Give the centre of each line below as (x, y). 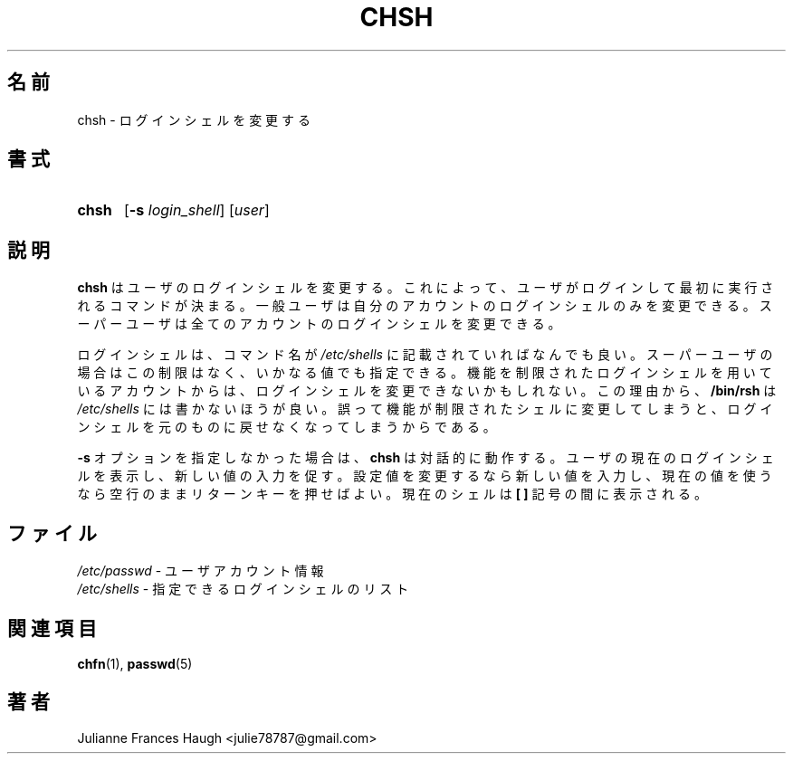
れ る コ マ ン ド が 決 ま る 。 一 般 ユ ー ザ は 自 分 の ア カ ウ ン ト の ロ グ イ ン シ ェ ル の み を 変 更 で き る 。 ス (425, 306)
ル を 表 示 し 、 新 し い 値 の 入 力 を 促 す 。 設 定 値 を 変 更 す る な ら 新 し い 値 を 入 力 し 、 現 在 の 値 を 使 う (425, 476)
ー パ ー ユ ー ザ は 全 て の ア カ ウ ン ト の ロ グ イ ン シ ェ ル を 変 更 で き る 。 (319, 324)
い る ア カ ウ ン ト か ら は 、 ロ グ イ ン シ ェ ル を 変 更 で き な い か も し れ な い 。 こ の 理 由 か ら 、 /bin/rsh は (427, 391)
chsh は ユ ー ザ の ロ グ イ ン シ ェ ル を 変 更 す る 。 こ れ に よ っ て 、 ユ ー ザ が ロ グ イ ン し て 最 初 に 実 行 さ (425, 288)
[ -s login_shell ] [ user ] (196, 210)
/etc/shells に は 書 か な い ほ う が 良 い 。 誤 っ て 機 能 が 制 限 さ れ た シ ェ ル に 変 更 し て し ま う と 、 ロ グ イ (425, 409)
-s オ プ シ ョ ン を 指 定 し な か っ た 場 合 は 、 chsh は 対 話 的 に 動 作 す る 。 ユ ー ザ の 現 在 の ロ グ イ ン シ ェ (425, 458)
